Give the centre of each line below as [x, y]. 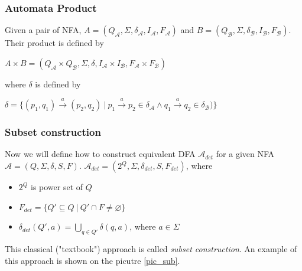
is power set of [57, 187]
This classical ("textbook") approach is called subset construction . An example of [151, 249]
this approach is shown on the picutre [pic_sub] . [92, 260]
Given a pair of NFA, [43, 30]
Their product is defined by [54, 43]
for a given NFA [245, 154]
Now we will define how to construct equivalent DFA [100, 154]
